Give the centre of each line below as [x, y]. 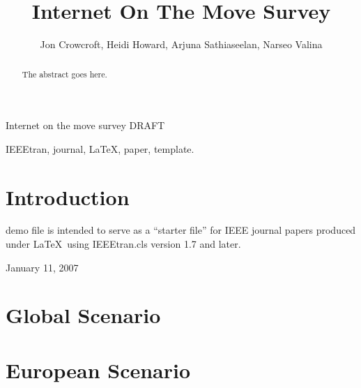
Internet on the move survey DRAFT [85, 125]
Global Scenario [83, 315]
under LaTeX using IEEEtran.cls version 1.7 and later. [123, 244]
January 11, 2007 [42, 267]
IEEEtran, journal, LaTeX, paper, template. [100, 148]
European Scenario [98, 370]
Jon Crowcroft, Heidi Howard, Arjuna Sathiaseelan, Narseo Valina [181, 44]
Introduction [68, 196]
